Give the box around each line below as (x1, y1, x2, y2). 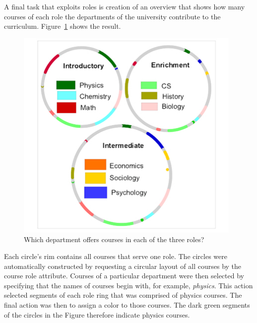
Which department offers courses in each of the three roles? (24, 234, 204, 245)
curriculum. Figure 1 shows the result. (4, 21, 121, 31)
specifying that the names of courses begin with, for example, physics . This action (4, 280, 253, 290)
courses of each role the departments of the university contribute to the (4, 11, 221, 21)
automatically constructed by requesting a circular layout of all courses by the (4, 260, 242, 271)
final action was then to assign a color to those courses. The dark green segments (4, 299, 250, 310)
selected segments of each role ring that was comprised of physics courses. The (4, 290, 242, 300)
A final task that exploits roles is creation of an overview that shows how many (4, 1, 245, 11)
